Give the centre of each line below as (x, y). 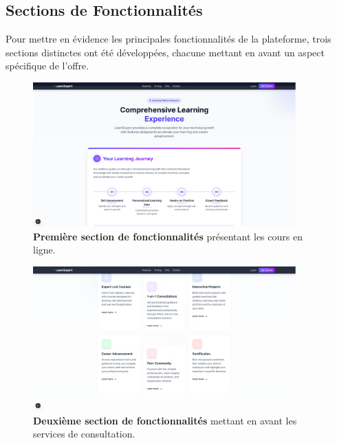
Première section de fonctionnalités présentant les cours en (168, 236)
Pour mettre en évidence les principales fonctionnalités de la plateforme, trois (168, 39)
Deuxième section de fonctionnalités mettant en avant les (165, 420)
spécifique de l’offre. (47, 66)
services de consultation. (84, 434)
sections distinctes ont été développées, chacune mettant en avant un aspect (165, 52)
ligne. (44, 250)
